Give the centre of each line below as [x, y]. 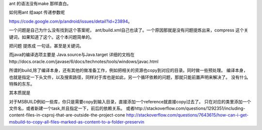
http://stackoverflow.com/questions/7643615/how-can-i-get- [188, 115]
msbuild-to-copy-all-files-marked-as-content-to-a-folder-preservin [77, 122]
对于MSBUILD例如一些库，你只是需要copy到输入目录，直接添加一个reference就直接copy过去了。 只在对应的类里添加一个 [130, 101]
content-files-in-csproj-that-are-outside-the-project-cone [67, 115]
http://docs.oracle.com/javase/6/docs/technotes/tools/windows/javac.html [84, 61]
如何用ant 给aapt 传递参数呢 [37, 13]
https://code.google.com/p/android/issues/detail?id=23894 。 [71, 21]
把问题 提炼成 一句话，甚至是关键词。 [46, 45]
